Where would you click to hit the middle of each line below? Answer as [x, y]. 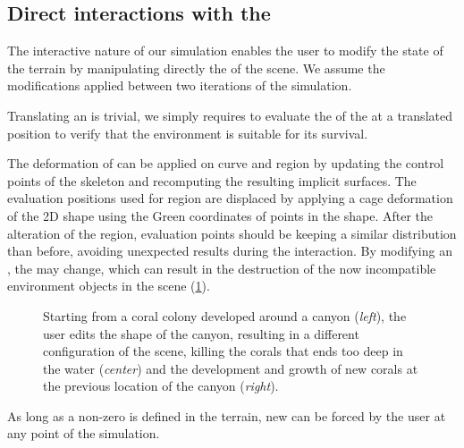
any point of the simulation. [84, 433]
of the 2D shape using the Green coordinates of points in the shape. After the [220, 215]
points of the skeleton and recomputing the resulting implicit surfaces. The [212, 180]
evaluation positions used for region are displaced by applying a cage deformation [230, 198]
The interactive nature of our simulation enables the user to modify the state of [225, 51]
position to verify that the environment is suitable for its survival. [188, 133]
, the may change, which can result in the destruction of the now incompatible [222, 268]
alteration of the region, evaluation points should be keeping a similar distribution [232, 233]
